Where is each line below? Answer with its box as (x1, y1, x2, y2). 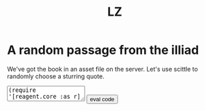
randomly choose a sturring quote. (7, 72, 105, 80)
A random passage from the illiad (7, 42, 200, 58)
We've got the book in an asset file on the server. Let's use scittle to (7, 65, 198, 73)
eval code (90, 95, 115, 103)
